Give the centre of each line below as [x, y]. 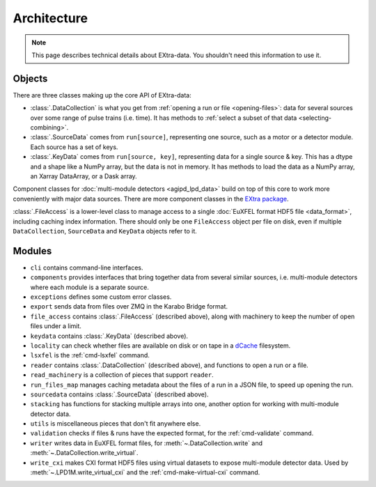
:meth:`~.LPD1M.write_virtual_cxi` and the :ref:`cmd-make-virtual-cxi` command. [145, 472]
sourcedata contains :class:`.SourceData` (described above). [119, 394]
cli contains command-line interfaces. [87, 268]
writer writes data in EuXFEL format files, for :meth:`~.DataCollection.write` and [147, 443]
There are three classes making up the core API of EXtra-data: [102, 95]
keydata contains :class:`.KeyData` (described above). [109, 336]
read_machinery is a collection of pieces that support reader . [122, 375]
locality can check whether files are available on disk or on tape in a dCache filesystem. [160, 346]
